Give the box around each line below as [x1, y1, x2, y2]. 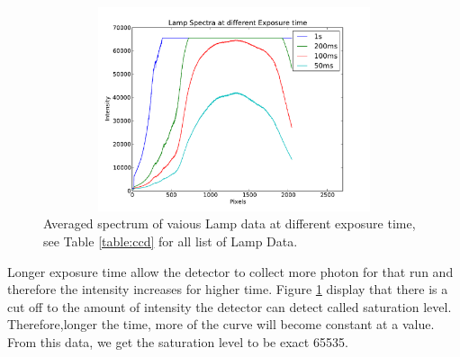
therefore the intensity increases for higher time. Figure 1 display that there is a [7, 280, 448, 299]
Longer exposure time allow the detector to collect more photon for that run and [7, 262, 454, 281]
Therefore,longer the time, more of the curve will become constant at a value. [7, 315, 435, 334]
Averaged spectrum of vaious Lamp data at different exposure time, [43, 214, 416, 233]
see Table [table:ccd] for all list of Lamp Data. [43, 231, 298, 250]
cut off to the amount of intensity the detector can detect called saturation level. [7, 297, 452, 316]
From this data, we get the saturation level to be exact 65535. [7, 332, 348, 351]
